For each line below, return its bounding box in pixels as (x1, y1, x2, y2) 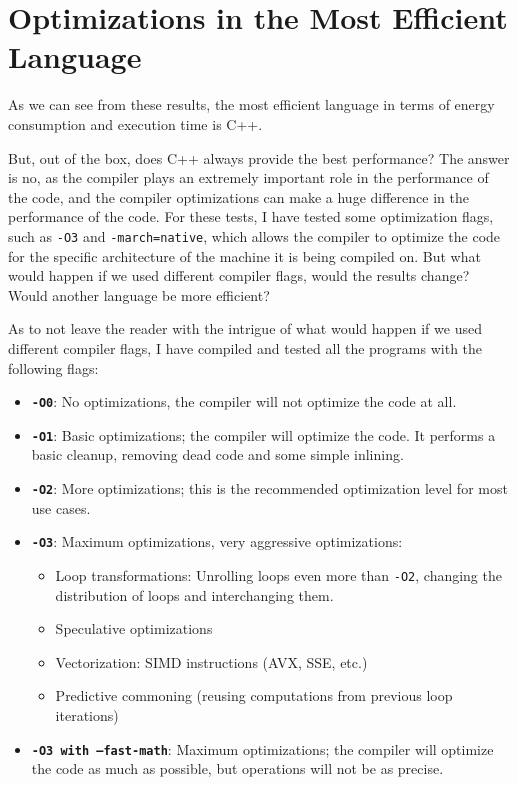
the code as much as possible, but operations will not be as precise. (31, 758, 444, 779)
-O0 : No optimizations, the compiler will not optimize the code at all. (31, 391, 457, 412)
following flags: (8, 357, 99, 378)
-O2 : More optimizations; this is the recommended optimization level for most (31, 478, 508, 498)
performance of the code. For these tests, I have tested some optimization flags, (8, 206, 494, 227)
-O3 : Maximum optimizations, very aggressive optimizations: (31, 531, 403, 552)
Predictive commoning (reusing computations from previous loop (55, 685, 453, 706)
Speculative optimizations (55, 618, 213, 639)
